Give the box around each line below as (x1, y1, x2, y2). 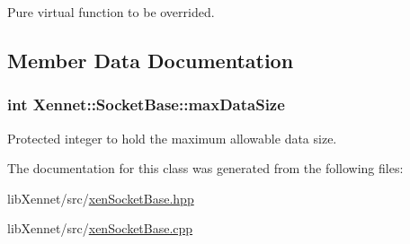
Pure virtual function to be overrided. (7, 3, 215, 21)
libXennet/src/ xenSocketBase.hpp (7, 188, 194, 207)
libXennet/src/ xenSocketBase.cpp (7, 219, 193, 238)
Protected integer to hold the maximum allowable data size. (7, 128, 337, 147)
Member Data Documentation (7, 46, 294, 74)
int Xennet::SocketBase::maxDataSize (7, 93, 285, 116)
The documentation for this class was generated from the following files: (7, 159, 404, 178)
